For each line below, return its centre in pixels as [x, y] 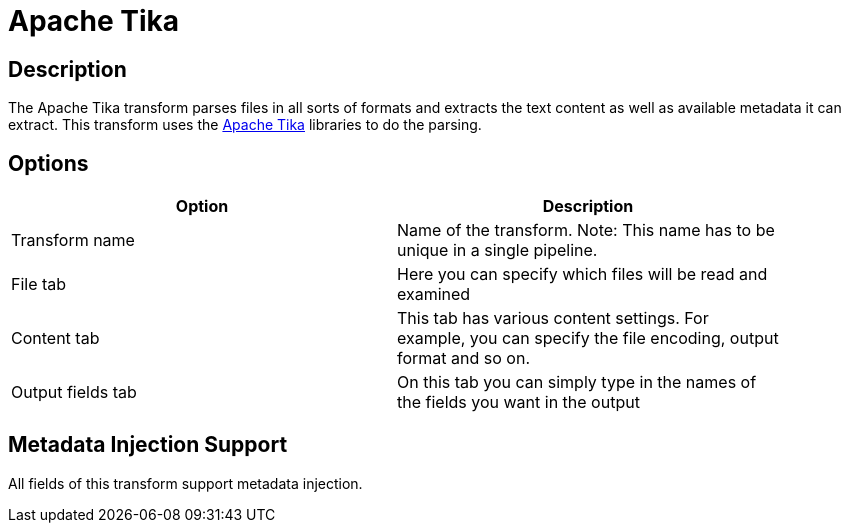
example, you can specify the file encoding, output [588, 338]
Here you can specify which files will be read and [582, 274]
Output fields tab [74, 392]
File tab [39, 284]
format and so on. [463, 358]
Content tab [55, 338]
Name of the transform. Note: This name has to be [586, 230]
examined [434, 294]
